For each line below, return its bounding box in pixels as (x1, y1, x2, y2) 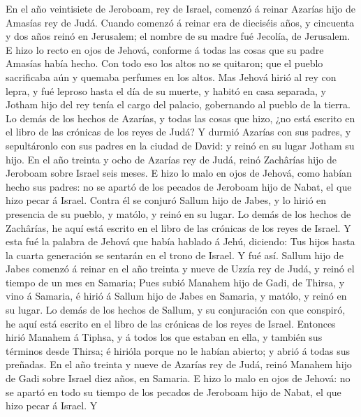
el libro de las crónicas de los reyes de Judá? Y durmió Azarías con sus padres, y (6, 124, 351, 139)
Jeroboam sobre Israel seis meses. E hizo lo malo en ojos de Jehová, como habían (6, 166, 352, 180)
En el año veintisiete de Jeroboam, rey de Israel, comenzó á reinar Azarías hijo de (6, 1, 355, 15)
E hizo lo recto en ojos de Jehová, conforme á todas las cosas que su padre (6, 42, 324, 57)
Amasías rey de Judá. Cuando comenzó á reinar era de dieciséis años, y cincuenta (6, 15, 355, 29)
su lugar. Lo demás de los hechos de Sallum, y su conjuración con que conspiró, (6, 302, 346, 317)
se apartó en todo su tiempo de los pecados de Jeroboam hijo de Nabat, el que (6, 384, 341, 399)
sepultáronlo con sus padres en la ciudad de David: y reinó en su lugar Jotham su (6, 138, 355, 152)
